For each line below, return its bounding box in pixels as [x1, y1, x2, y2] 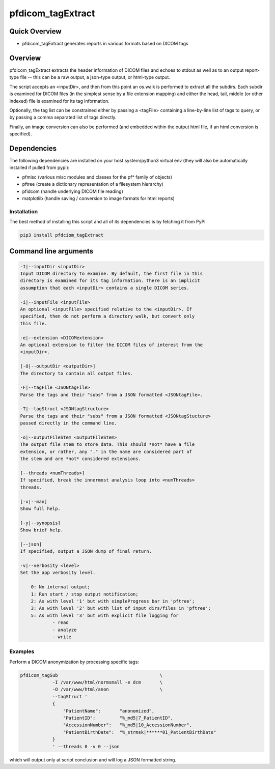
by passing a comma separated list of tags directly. [9, 115, 117, 121]
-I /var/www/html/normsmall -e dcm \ [52, 679, 163, 686]
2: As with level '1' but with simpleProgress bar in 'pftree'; [31, 599, 195, 604]
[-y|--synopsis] [20, 520, 61, 526]
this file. [20, 321, 47, 326]
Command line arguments [9, 247, 94, 255]
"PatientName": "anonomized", [63, 708, 155, 714]
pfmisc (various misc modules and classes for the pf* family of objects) [22, 174, 173, 180]
